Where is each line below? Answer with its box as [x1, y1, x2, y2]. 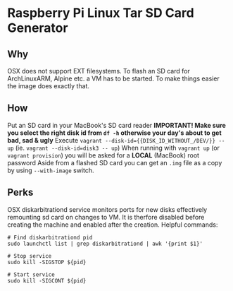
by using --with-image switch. [7, 166, 94, 174]
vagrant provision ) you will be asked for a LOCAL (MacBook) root [7, 150, 199, 160]
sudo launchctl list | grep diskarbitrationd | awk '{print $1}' [7, 240, 203, 247]
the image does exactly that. [7, 82, 90, 90]
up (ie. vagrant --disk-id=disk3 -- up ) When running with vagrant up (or [7, 143, 220, 152]
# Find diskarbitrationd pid [7, 234, 93, 241]
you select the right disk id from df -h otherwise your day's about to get [7, 129, 222, 137]
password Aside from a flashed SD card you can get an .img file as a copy [7, 158, 222, 167]
